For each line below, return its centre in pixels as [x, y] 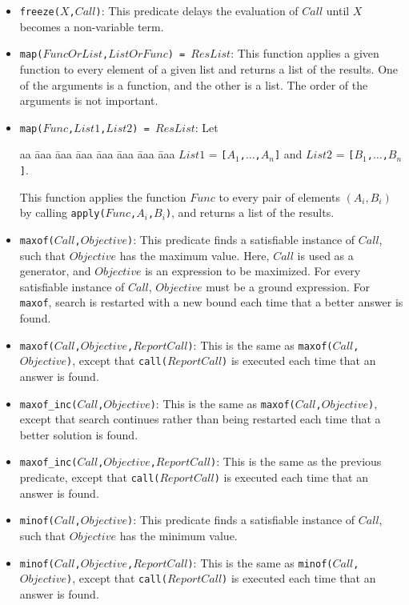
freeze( [40, 12]
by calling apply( [62, 212]
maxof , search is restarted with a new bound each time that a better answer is [211, 302]
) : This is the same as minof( [260, 562]
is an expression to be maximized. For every [253, 271]
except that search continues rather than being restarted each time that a [200, 419]
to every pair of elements [279, 196]
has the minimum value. [178, 535]
